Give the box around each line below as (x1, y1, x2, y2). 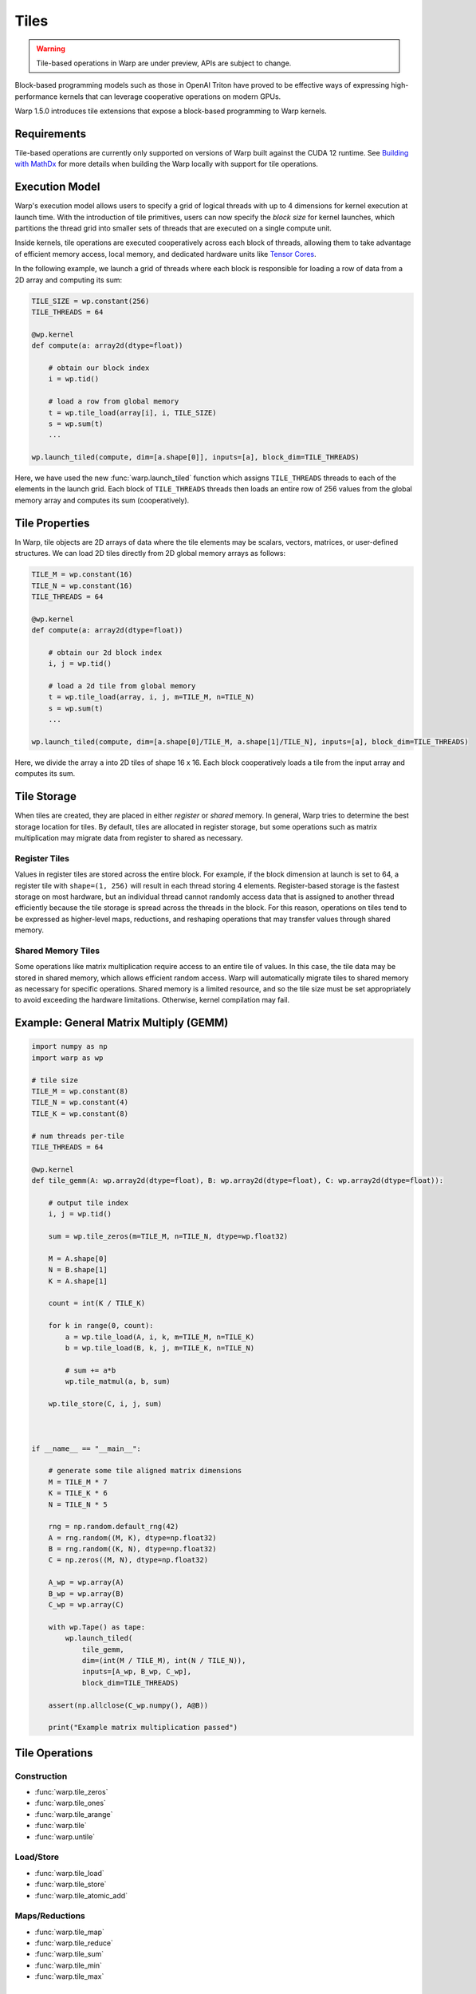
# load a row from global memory (48, 397, 179, 406)
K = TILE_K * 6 (48, 1488, 108, 1498)
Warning (36, 44, 65, 53)
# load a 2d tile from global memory (48, 682, 196, 691)
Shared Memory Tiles (14, 945, 100, 956)
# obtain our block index (48, 363, 150, 372)
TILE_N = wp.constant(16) (31, 581, 133, 590)
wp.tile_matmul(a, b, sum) (65, 1377, 171, 1386)
